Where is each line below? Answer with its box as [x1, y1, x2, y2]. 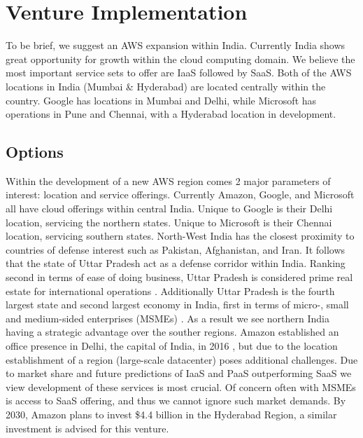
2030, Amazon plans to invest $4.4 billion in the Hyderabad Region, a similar [6, 406, 337, 421]
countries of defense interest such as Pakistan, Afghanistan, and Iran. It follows [6, 242, 346, 256]
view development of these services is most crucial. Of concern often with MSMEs [6, 379, 356, 394]
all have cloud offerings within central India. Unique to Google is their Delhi [6, 201, 333, 216]
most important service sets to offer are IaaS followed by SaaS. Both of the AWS [6, 65, 352, 80]
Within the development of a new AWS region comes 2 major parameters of [6, 173, 331, 188]
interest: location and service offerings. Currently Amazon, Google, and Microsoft [6, 187, 355, 202]
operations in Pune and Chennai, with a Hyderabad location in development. [6, 107, 336, 121]
